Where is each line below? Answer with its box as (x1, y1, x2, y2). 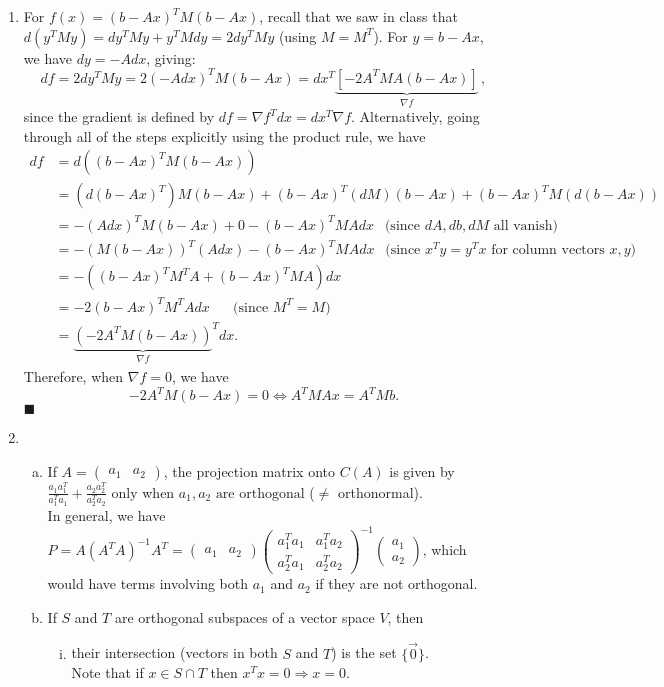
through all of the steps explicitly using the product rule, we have (23, 125, 426, 146)
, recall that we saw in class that (259, 6, 458, 26)
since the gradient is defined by (23, 106, 215, 127)
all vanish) (493, 218, 558, 233)
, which (422, 539, 467, 560)
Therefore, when (23, 365, 124, 386)
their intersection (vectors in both (71, 642, 278, 663)
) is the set (331, 642, 397, 663)
